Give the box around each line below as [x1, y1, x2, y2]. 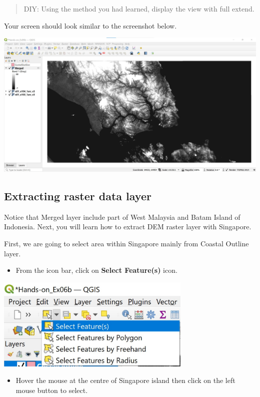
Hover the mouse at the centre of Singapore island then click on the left [15, 375, 235, 385]
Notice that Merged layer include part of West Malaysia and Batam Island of [4, 211, 240, 222]
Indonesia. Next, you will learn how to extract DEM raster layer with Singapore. [4, 221, 251, 232]
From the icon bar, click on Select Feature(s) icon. [15, 265, 177, 275]
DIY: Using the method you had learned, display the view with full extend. [23, 4, 254, 14]
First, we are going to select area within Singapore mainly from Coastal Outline [4, 238, 249, 248]
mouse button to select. [15, 384, 88, 395]
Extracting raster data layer [4, 188, 151, 203]
